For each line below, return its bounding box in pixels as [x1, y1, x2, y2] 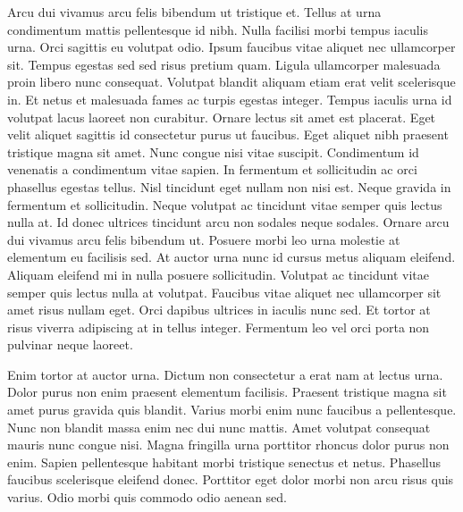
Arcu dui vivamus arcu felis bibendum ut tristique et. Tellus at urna [7, 3, 382, 21]
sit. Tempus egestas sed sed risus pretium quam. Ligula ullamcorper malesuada [7, 55, 441, 73]
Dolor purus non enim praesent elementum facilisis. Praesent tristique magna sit [7, 382, 447, 401]
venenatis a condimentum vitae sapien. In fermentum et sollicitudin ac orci [7, 160, 417, 179]
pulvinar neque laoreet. [7, 335, 133, 354]
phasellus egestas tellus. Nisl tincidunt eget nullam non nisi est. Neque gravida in [7, 177, 451, 196]
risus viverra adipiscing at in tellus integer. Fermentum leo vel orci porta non [7, 317, 430, 336]
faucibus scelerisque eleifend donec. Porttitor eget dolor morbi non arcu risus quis [7, 470, 454, 489]
